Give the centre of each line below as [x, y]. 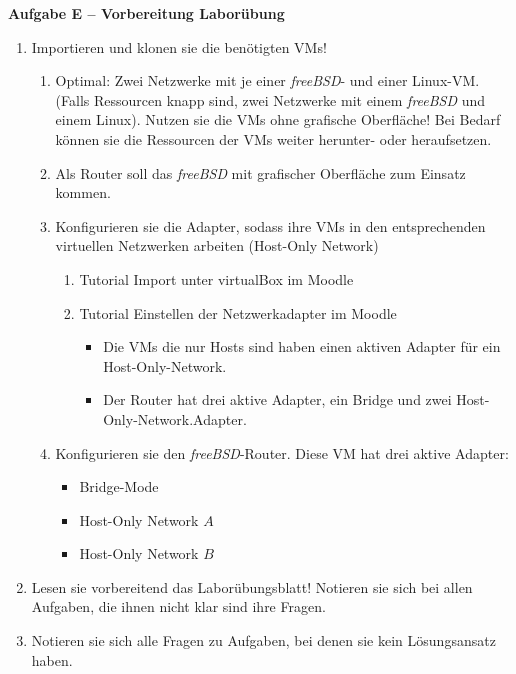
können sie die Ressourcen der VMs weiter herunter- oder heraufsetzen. [273, 138]
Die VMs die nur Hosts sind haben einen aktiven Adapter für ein [302, 346]
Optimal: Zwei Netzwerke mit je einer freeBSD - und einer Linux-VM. [267, 80]
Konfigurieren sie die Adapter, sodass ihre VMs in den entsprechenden [270, 225]
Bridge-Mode [119, 486]
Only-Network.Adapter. [175, 418]
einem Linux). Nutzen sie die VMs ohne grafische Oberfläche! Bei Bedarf [278, 119]
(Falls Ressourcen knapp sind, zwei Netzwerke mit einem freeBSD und [270, 99]
